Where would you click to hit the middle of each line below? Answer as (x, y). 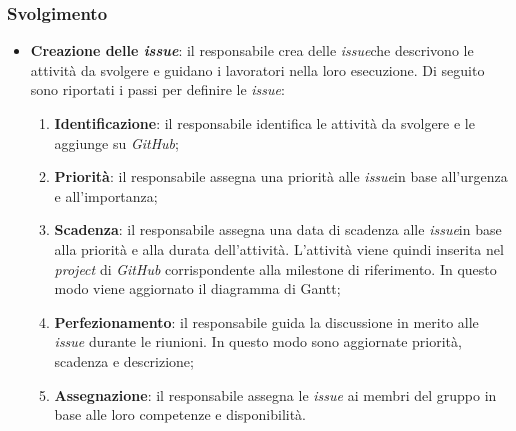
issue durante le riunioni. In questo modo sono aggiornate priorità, (258, 341)
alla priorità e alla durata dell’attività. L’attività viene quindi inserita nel (279, 248)
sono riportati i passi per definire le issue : (157, 89)
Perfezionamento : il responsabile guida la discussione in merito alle (266, 321)
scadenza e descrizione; (124, 360)
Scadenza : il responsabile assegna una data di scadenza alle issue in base (278, 229)
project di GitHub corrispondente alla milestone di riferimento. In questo (275, 268)
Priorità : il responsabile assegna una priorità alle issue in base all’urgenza (281, 176)
